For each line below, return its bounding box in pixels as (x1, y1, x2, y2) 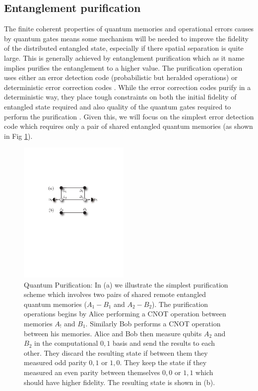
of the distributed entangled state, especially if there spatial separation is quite (4, 43, 244, 53)
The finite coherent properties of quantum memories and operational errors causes (4, 23, 254, 34)
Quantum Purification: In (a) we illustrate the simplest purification (24, 279, 228, 290)
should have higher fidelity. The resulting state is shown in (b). (24, 377, 215, 387)
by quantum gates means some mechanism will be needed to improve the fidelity (4, 33, 249, 43)
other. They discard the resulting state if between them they (24, 347, 208, 358)
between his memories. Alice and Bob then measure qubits (24, 328, 202, 338)
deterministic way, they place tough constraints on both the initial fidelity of (4, 92, 237, 102)
